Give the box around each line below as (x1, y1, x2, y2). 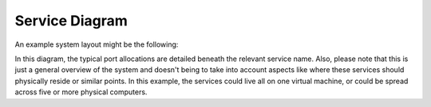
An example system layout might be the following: (14, 40, 179, 49)
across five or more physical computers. (14, 87, 148, 97)
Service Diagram (14, 12, 128, 29)
